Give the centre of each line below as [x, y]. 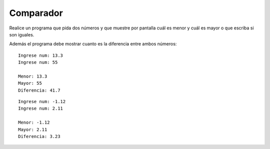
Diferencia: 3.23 [39, 137]
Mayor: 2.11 [33, 129]
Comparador [36, 13]
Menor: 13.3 [33, 76]
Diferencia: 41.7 [39, 90]
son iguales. [22, 34]
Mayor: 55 [30, 83]
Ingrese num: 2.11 [41, 109]
